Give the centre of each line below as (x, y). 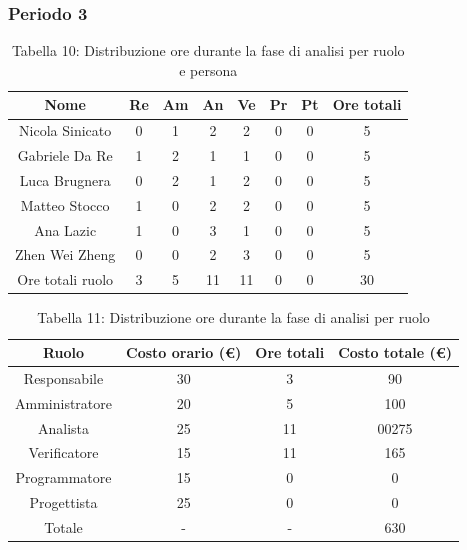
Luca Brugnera (65, 179)
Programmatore (63, 477)
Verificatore (63, 452)
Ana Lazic (65, 229)
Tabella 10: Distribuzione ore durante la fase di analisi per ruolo (208, 50)
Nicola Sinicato (65, 130)
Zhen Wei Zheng (65, 254)
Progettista (63, 502)
